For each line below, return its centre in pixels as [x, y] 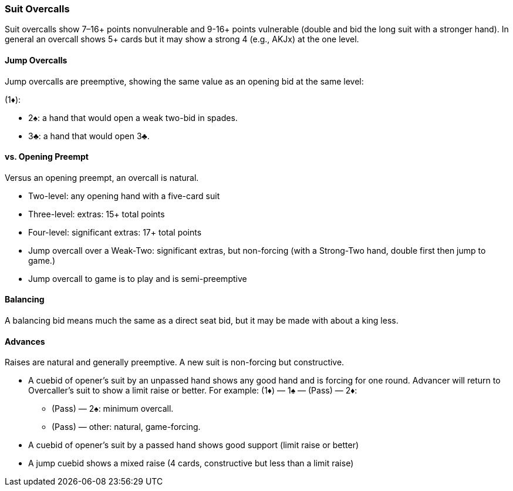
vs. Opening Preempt [47, 157]
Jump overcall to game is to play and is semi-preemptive [138, 278]
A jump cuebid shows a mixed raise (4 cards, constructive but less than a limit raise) [191, 463]
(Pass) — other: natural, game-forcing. [126, 427]
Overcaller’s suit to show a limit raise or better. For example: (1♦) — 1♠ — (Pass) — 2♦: [193, 391]
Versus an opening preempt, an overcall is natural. [102, 177]
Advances [25, 341]
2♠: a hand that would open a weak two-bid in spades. [133, 117]
